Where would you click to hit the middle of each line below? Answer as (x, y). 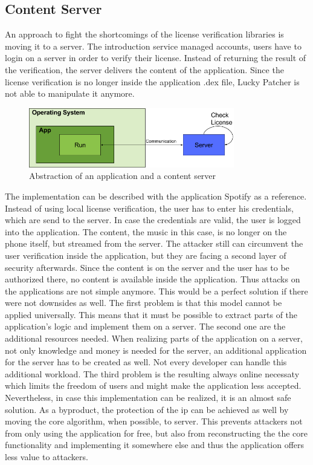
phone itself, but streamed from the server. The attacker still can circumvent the (154, 243)
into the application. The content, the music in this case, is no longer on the (146, 231)
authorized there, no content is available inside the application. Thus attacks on (153, 279)
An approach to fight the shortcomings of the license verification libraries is (144, 34)
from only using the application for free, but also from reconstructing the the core (156, 433)
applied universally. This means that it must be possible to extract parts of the (151, 314)
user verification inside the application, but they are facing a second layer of (146, 255)
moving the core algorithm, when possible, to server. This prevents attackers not (154, 421)
